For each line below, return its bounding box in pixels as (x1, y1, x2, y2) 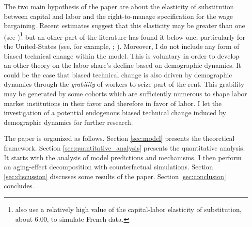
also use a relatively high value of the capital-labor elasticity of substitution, (15, 204, 242, 214)
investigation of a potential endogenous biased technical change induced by (4, 107, 226, 118)
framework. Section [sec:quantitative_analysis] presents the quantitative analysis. (4, 142, 245, 152)
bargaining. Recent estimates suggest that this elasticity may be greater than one (4, 20, 245, 30)
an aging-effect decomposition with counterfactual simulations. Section (4, 162, 213, 172)
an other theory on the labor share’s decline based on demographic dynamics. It (4, 60, 241, 70)
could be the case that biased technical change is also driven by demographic (4, 69, 232, 79)
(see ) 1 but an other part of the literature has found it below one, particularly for (4, 30, 245, 42)
